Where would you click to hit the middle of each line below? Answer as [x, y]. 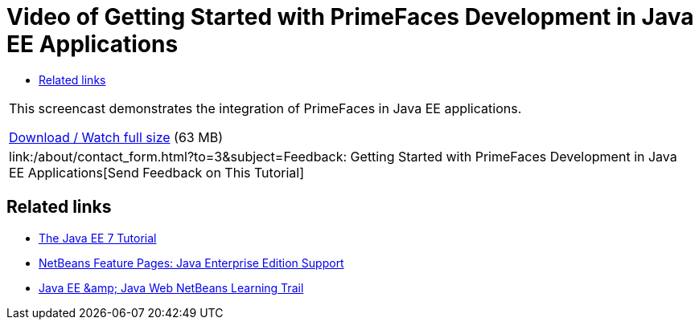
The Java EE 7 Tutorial [98, 238]
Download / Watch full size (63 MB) [116, 137]
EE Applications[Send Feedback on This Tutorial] [156, 172]
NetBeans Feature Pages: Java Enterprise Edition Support [191, 263]
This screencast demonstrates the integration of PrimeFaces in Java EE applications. [265, 108]
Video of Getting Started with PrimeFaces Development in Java [350, 17]
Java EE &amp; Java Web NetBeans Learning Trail [171, 287]
